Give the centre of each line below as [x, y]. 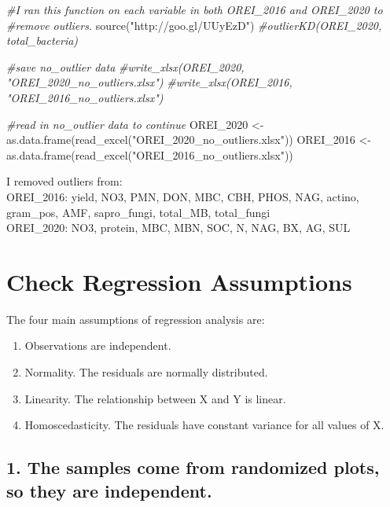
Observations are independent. [98, 345]
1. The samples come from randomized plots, [193, 467]
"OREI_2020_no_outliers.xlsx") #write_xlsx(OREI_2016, [149, 82]
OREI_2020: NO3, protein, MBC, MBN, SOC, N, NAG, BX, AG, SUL [178, 228]
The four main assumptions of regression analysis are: [136, 319]
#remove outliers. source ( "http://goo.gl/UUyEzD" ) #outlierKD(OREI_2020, [194, 25]
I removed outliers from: [64, 181]
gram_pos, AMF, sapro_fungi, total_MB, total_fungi [138, 212]
